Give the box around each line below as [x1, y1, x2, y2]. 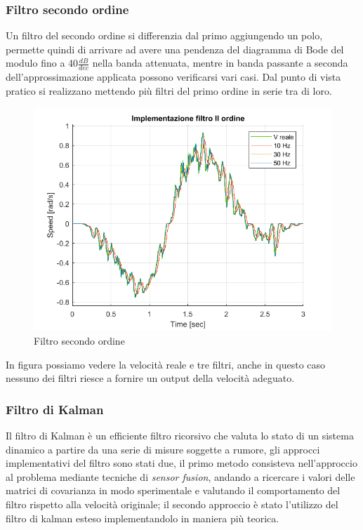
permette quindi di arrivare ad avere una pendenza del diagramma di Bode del [6, 41, 344, 56]
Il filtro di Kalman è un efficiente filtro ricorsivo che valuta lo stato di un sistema [6, 428, 354, 443]
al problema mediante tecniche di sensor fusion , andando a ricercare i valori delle [6, 469, 355, 484]
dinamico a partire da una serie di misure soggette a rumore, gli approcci [6, 442, 320, 456]
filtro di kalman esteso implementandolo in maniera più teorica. [6, 510, 279, 525]
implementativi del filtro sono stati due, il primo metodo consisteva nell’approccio [6, 456, 357, 470]
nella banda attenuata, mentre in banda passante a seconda [92, 55, 348, 70]
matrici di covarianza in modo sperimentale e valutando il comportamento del [6, 483, 341, 498]
